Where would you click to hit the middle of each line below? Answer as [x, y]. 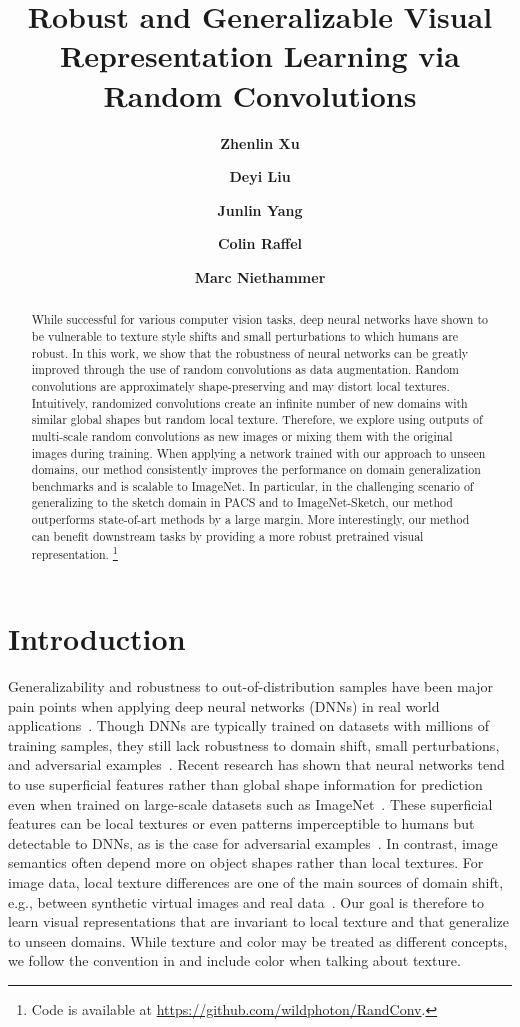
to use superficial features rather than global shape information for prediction [245, 783]
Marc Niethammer [260, 276]
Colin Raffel [260, 243]
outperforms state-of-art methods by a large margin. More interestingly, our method [250, 519]
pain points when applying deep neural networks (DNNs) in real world [224, 705]
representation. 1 [74, 553]
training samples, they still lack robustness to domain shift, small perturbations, [254, 744]
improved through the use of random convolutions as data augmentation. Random [245, 369]
